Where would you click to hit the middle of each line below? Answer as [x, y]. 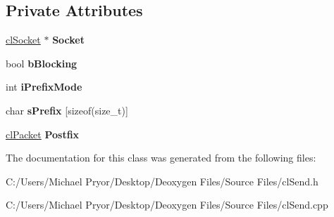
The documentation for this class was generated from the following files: [161, 158]
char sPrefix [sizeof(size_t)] [67, 110]
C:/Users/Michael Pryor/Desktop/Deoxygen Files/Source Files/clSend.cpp [167, 205]
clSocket [23, 40]
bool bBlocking [42, 63]
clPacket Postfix [43, 134]
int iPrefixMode [44, 87]
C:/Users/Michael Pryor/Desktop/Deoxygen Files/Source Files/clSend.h [162, 181]
